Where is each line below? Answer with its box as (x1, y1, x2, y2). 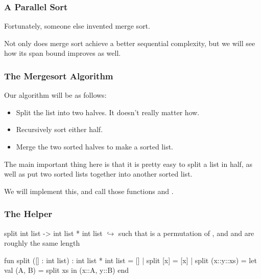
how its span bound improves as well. (4, 48, 121, 58)
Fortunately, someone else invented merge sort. (4, 20, 150, 31)
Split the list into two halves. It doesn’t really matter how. (16, 106, 200, 117)
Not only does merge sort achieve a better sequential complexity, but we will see (4, 37, 255, 48)
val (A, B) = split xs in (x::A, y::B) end (4, 265, 129, 275)
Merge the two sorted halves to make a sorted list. (16, 141, 173, 152)
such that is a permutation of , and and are (118, 227, 254, 238)
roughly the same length (4, 238, 80, 248)
